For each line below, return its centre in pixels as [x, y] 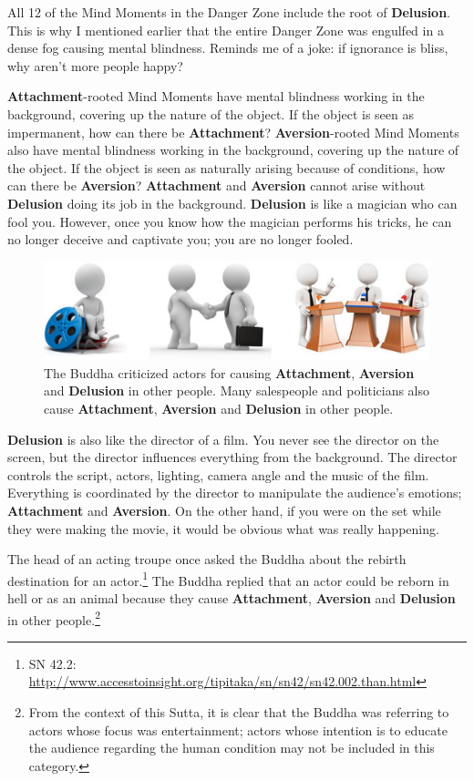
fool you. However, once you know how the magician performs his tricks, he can [230, 221]
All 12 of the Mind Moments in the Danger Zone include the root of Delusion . [229, 12]
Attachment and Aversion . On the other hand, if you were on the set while [224, 510]
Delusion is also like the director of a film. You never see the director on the [223, 439]
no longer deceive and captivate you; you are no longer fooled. [180, 239]
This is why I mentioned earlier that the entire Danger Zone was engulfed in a [226, 30]
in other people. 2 [54, 618]
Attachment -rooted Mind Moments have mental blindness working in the [216, 96]
